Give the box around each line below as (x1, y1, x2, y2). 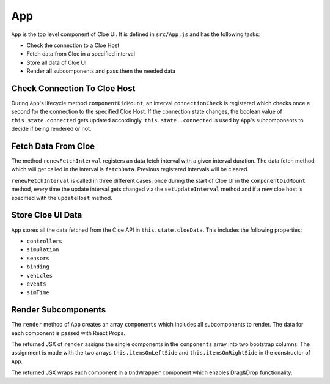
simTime (26, 289, 50, 296)
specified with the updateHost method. (11, 194, 112, 201)
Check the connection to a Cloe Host (26, 42, 120, 49)
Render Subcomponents (11, 305, 106, 315)
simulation (26, 246, 59, 253)
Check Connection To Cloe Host (11, 83, 136, 94)
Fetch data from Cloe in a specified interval (26, 50, 136, 57)
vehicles (26, 272, 53, 279)
